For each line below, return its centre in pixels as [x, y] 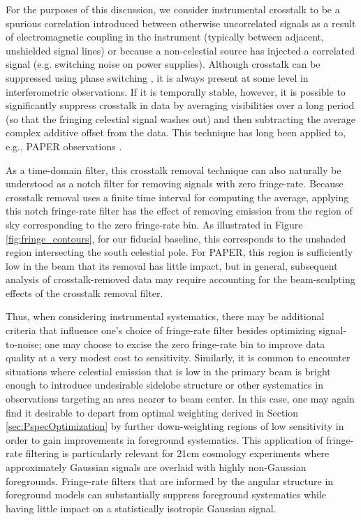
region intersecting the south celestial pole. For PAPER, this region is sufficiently [179, 252]
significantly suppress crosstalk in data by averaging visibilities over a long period [180, 105]
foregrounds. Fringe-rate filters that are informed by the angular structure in [170, 481]
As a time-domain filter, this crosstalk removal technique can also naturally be [174, 169]
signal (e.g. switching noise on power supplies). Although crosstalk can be [163, 64]
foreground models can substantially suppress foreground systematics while [166, 494]
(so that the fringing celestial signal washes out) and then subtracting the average [181, 118]
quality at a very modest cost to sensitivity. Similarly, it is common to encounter [178, 357]
